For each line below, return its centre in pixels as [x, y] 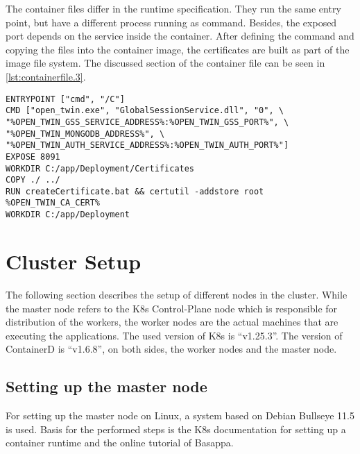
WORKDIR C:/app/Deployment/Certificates [100, 168]
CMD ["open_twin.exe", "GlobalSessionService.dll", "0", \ [145, 111]
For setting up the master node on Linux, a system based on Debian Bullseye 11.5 [180, 415]
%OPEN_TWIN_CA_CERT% [53, 203]
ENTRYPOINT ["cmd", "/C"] [65, 99]
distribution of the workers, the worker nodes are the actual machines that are [172, 322]
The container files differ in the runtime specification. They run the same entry [173, 8]
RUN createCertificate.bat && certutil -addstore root [135, 191]
